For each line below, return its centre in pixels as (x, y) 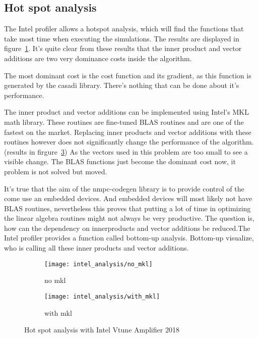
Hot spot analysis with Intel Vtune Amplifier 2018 (102, 330)
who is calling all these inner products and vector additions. (96, 248)
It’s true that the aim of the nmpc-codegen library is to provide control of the (124, 188)
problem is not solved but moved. (56, 171)
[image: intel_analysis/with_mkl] (102, 296)
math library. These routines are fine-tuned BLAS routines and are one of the (124, 122)
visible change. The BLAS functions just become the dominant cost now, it (120, 161)
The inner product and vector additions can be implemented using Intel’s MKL (126, 112)
